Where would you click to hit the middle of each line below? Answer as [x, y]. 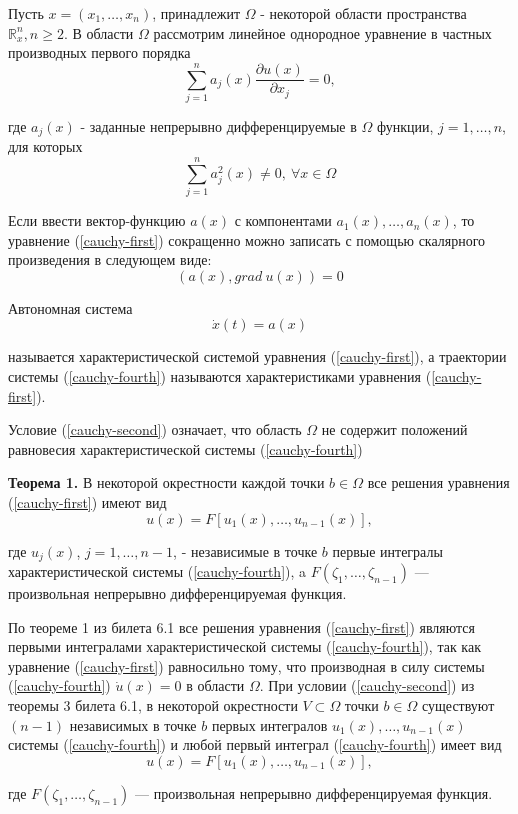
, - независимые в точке [245, 550]
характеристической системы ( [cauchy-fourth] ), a [157, 571]
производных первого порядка [99, 52]
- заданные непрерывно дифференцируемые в [218, 125]
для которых [45, 146]
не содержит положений [394, 429]
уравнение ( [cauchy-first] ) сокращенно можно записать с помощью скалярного [247, 239]
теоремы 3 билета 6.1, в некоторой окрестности [153, 705]
